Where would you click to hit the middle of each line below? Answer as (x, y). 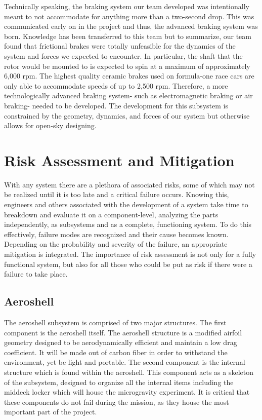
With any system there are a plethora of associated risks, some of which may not (129, 184)
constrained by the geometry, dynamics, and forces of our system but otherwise (127, 115)
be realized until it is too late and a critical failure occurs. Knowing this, (117, 194)
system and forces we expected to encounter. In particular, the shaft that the (123, 55)
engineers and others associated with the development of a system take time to (126, 204)
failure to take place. (36, 274)
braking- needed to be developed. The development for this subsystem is (116, 105)
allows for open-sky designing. (50, 125)
